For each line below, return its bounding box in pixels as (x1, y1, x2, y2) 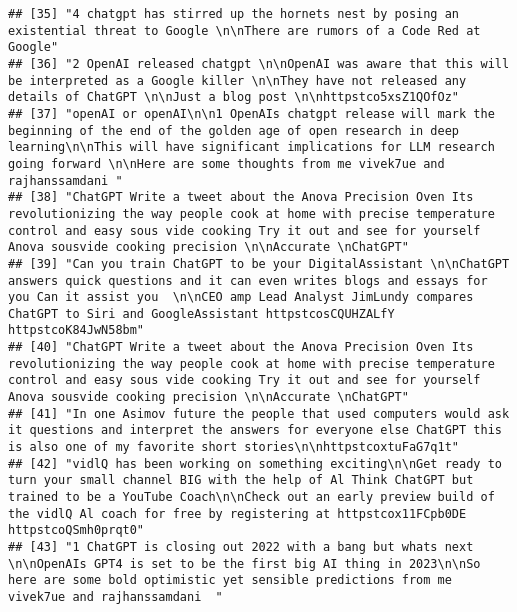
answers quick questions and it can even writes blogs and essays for (8, 273, 488, 288)
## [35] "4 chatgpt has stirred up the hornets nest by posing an (8, 7, 460, 21)
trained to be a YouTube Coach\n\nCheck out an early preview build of (8, 490, 495, 505)
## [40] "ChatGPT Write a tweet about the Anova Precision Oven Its (8, 340, 474, 355)
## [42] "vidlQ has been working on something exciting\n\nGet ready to (8, 456, 502, 471)
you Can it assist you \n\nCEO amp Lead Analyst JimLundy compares (8, 290, 474, 305)
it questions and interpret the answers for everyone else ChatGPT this (8, 423, 502, 438)
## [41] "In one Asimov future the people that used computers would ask (8, 406, 510, 421)
